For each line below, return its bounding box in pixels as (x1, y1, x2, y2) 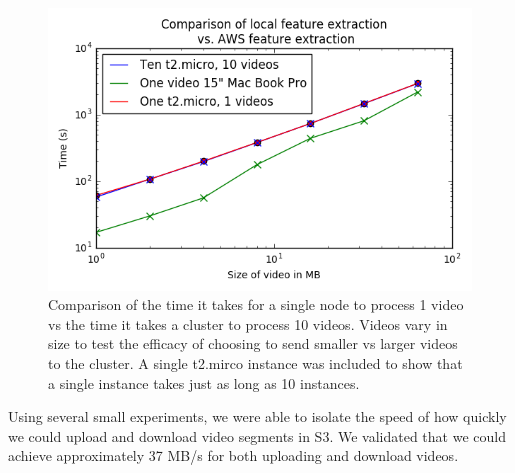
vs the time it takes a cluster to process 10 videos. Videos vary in (48, 313, 448, 334)
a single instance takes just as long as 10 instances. (48, 372, 360, 393)
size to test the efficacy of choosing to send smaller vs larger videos (48, 333, 458, 354)
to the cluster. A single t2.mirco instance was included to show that (48, 353, 463, 374)
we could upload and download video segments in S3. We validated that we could (8, 425, 506, 446)
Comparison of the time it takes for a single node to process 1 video (48, 294, 464, 315)
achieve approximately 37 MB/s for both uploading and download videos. (8, 445, 459, 466)
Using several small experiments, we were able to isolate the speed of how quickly (8, 406, 507, 427)
